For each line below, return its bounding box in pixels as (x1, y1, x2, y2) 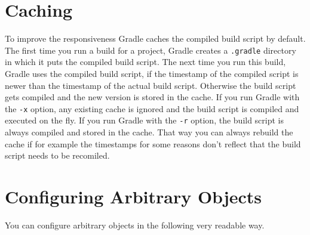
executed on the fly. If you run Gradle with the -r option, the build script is (5, 114, 284, 126)
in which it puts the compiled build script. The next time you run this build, (5, 55, 286, 68)
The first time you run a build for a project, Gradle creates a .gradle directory (5, 44, 296, 56)
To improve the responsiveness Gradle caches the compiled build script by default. (5, 32, 306, 45)
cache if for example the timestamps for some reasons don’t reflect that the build (5, 137, 301, 150)
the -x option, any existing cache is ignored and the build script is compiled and (5, 102, 299, 115)
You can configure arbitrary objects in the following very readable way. (5, 218, 265, 231)
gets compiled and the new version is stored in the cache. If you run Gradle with (5, 91, 300, 103)
